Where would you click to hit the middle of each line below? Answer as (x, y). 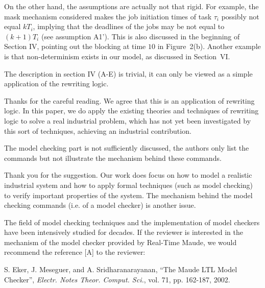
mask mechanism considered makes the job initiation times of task (108, 16)
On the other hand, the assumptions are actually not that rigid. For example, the (131, 6)
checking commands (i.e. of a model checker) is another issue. (100, 205)
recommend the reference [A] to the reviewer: (75, 252)
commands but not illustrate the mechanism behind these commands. (113, 158)
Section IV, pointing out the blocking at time (75, 46)
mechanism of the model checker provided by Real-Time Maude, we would (121, 242)
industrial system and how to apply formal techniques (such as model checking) (129, 185)
